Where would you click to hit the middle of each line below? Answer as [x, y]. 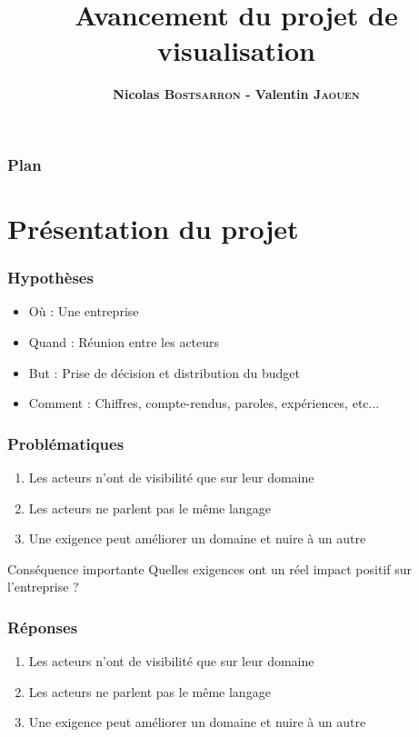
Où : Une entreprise [84, 311]
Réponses [43, 627]
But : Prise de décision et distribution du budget [165, 372]
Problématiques [66, 443]
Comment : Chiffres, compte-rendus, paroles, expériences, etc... [204, 403]
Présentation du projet [153, 229]
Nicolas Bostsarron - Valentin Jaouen [236, 94]
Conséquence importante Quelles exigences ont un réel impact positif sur [209, 568]
